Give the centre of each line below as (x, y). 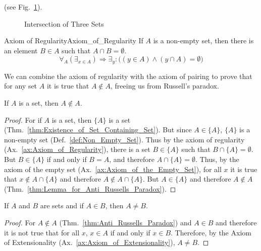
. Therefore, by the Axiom (211, 232)
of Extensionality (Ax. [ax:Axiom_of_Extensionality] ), (90, 242)
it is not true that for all (42, 232)
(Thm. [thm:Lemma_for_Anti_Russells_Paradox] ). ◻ (90, 188)
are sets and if (62, 205)
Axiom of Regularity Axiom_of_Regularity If (74, 40)
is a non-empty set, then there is (203, 40)
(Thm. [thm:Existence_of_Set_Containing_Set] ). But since (98, 130)
